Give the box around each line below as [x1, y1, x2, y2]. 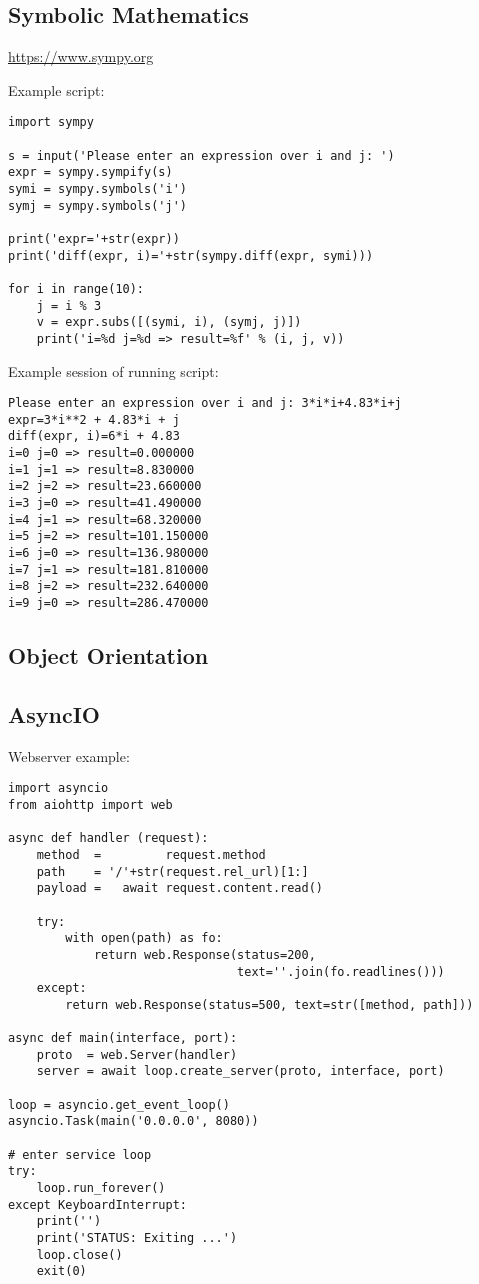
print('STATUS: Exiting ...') [36, 1231, 238, 1245]
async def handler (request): [8, 831, 209, 846]
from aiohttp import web [8, 797, 173, 812]
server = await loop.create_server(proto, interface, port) [36, 1064, 445, 1079]
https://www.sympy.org [8, 46, 154, 67]
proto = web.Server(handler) [36, 1047, 238, 1062]
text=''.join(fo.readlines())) [237, 964, 445, 979]
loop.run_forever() [36, 1181, 166, 1196]
